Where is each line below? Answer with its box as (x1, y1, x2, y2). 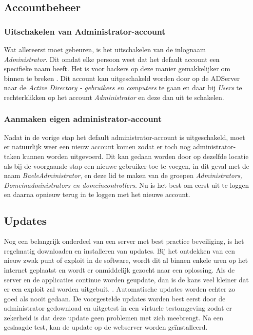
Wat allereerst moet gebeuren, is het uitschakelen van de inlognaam (4, 44, 206, 54)
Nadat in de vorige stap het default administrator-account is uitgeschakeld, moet (4, 132, 245, 142)
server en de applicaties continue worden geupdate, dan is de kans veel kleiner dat (4, 274, 249, 284)
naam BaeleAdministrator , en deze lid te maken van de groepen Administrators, (4, 170, 242, 180)
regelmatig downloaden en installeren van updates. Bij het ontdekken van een (4, 245, 235, 256)
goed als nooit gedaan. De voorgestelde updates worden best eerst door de (4, 293, 226, 303)
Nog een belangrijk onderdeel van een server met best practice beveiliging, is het (4, 236, 244, 246)
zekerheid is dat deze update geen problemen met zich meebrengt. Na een (4, 312, 224, 322)
